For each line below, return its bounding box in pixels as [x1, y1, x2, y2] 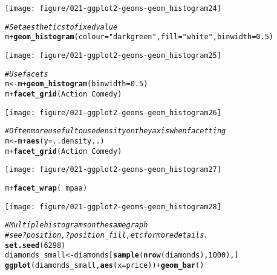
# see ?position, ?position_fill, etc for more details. [5, 230, 209, 239]
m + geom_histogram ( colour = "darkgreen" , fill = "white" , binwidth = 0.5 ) [5, 33, 274, 42]
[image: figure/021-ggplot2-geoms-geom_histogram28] [5, 202, 221, 211]
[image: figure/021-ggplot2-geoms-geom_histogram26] [5, 108, 221, 117]
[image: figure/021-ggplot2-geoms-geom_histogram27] [5, 165, 221, 174]
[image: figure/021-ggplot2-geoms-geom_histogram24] [5, 4, 221, 13]
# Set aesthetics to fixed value [5, 22, 118, 31]
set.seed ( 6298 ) [5, 241, 66, 250]
